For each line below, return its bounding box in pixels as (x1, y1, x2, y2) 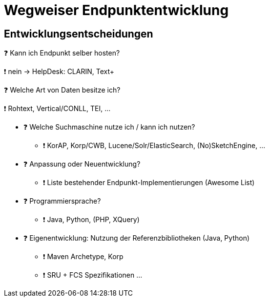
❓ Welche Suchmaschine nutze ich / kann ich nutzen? (23, 123, 195, 132)
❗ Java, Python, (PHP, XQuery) (43, 215, 140, 224)
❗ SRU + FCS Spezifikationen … (43, 271, 143, 280)
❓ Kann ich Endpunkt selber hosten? (4, 49, 120, 57)
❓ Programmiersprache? (23, 197, 101, 206)
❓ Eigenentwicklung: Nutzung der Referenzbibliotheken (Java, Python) (23, 234, 250, 243)
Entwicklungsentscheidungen (4, 27, 153, 40)
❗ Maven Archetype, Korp (43, 252, 124, 261)
